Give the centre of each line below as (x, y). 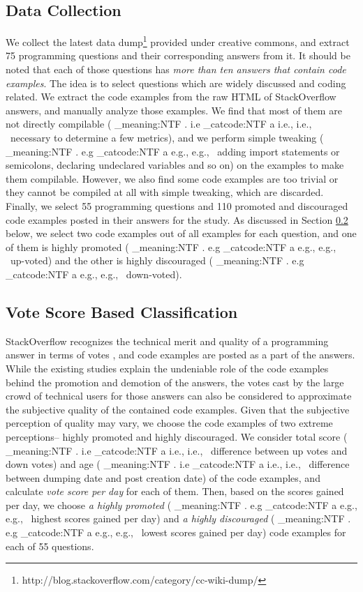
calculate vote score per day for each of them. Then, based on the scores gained (175, 491)
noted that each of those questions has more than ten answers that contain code (176, 69)
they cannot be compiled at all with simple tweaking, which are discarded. (165, 192)
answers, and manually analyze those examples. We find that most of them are (174, 110)
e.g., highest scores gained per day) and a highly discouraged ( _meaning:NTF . (178, 518)
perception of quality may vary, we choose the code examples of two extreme (169, 423)
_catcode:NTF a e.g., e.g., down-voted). (94, 274)
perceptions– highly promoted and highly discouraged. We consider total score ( (177, 436)
